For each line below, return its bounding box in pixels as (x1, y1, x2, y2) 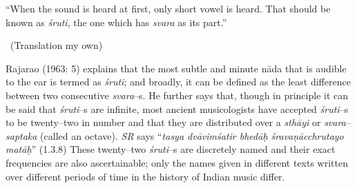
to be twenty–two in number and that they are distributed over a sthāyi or (6, 115, 321, 129)
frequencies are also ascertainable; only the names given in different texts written (6, 155, 348, 169)
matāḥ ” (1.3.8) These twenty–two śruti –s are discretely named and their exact (6, 142, 336, 156)
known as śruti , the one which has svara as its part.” (6, 14, 227, 29)
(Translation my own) (10, 38, 103, 52)
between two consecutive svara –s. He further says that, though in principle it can (6, 87, 349, 102)
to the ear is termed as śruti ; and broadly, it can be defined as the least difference (6, 74, 351, 89)
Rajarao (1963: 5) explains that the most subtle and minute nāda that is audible (6, 61, 347, 75)
